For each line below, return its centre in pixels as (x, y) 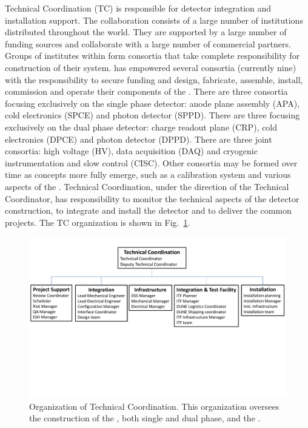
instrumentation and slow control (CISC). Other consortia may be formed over (151, 162)
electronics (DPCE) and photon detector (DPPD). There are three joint (139, 139)
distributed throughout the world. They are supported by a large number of (146, 32)
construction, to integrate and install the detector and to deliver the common (148, 210)
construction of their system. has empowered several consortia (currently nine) (151, 67)
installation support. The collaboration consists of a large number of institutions (154, 20)
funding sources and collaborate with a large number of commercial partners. (148, 43)
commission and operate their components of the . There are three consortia (146, 91)
